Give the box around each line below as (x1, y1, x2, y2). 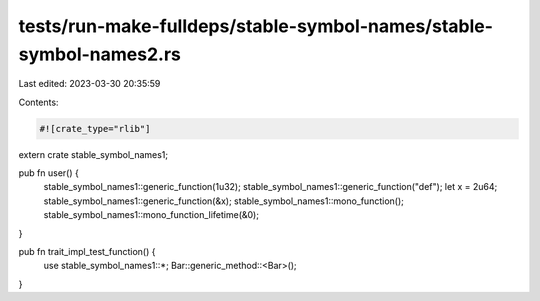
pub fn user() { (18, 167, 79, 179)
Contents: (18, 96, 59, 108)
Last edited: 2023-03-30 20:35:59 (18, 78, 161, 90)
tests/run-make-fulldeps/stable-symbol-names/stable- (18, 15, 494, 37)
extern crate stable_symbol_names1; (18, 148, 169, 160)
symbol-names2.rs (18, 43, 182, 65)
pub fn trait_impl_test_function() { (18, 246, 156, 258)
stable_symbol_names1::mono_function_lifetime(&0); (43, 209, 260, 221)
